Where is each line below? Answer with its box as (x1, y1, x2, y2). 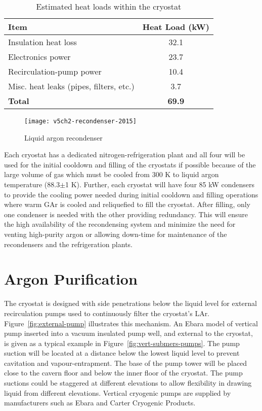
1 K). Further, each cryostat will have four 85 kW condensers (65, 179, 254, 190)
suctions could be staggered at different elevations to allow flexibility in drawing (4, 378, 252, 388)
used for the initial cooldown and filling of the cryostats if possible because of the (4, 159, 256, 169)
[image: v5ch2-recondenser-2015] (24, 118, 137, 125)
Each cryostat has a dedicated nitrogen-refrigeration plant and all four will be (4, 149, 245, 160)
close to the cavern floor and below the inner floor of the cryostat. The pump (4, 367, 243, 378)
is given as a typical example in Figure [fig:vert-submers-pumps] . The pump (4, 337, 240, 348)
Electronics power (8, 51, 71, 62)
